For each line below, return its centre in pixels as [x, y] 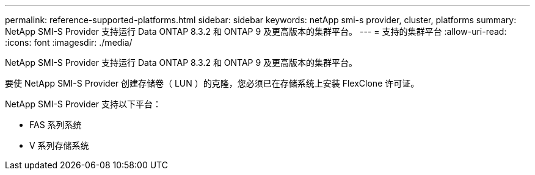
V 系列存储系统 [59, 145]
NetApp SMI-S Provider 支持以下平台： [83, 104]
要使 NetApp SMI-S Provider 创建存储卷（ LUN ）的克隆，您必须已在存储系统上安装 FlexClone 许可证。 [212, 83]
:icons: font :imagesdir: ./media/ [69, 42]
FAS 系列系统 [56, 125]
